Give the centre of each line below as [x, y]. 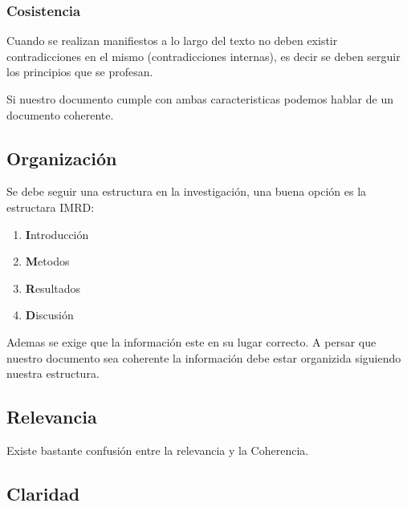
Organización [62, 158]
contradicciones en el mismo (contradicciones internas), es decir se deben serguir [203, 56]
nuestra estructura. [53, 373]
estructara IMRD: [51, 207]
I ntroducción [57, 234]
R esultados [53, 288]
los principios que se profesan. [80, 72]
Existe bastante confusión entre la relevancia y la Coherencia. [158, 450]
